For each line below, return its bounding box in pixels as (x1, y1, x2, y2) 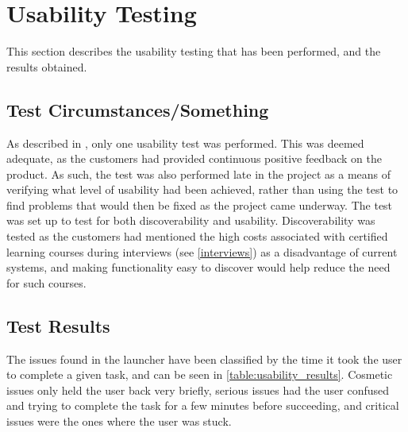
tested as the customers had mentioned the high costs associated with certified (6, 228, 388, 245)
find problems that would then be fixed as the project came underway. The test (6, 196, 393, 213)
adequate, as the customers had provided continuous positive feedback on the (6, 150, 382, 167)
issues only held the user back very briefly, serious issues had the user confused (6, 381, 390, 398)
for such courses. (6, 274, 87, 291)
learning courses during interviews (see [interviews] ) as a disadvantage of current (6, 243, 398, 260)
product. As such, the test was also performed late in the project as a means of (6, 165, 391, 182)
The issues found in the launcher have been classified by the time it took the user (6, 350, 402, 367)
